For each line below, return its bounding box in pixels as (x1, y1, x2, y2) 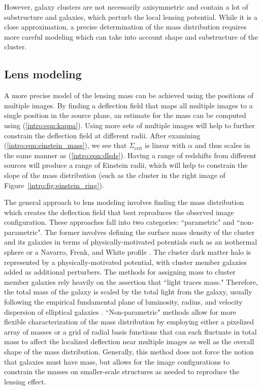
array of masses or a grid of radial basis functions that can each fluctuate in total (4, 326, 257, 337)
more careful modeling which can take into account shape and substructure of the (4, 31, 258, 42)
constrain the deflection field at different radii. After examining (4, 130, 201, 140)
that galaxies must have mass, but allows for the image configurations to (4, 356, 230, 367)
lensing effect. (4, 376, 46, 386)
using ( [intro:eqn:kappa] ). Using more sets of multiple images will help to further (4, 119, 255, 130)
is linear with (145, 140, 186, 151)
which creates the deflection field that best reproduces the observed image (4, 206, 234, 217)
